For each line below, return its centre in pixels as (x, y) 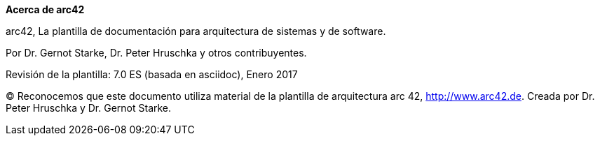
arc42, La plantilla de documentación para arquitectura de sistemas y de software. (196, 31)
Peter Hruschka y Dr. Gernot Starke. (89, 108)
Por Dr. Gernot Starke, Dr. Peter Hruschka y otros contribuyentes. (156, 53)
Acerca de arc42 (45, 9)
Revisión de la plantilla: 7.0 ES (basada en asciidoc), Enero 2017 (152, 74)
